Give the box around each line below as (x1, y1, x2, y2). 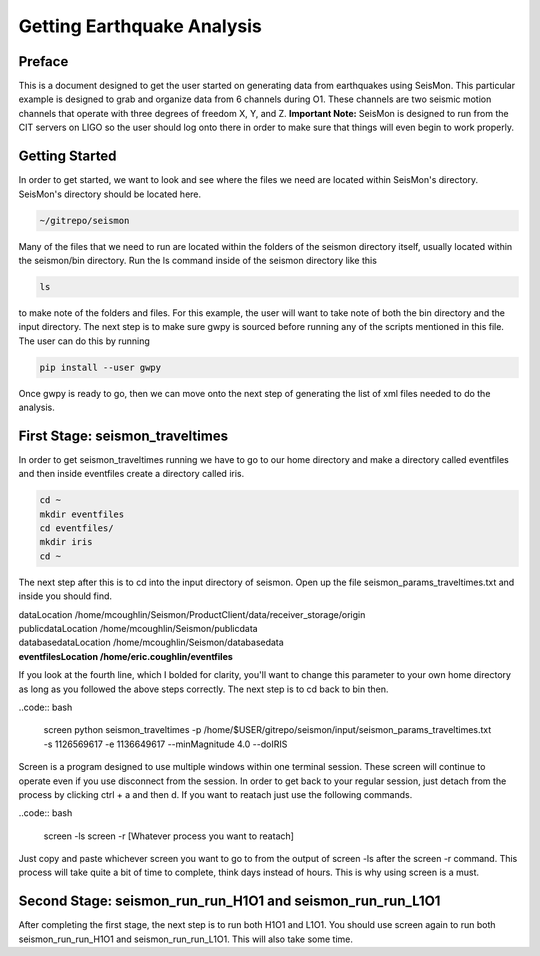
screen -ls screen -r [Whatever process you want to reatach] (43, 830, 295, 842)
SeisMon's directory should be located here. (18, 188, 202, 200)
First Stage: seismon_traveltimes (18, 427, 229, 444)
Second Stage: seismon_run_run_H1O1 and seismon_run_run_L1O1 (18, 893, 441, 910)
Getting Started (18, 148, 117, 165)
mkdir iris (39, 536, 93, 548)
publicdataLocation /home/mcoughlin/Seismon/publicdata (18, 623, 259, 634)
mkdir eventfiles (39, 508, 125, 520)
